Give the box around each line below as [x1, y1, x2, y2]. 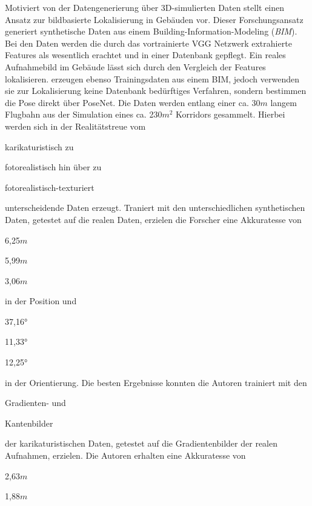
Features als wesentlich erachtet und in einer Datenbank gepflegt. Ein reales [5, 48, 286, 61]
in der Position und [5, 295, 77, 307]
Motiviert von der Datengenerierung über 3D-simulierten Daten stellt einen [5, 1, 285, 13]
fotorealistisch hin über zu [5, 161, 102, 173]
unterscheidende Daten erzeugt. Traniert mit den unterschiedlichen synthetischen [5, 201, 305, 214]
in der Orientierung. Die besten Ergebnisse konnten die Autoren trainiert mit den [5, 376, 307, 388]
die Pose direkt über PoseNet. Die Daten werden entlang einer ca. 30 [5, 96, 261, 108]
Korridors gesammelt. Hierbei [176, 108, 285, 121]
